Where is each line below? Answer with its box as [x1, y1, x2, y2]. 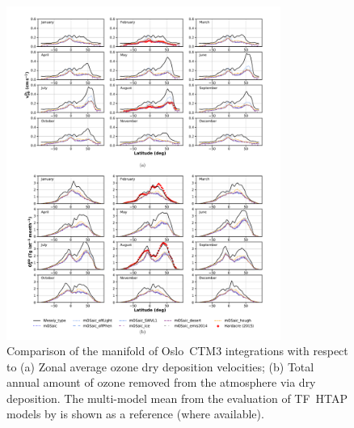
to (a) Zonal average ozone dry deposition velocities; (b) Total [6, 358, 314, 375]
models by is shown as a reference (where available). [6, 405, 264, 422]
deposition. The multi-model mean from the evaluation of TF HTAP [6, 389, 348, 406]
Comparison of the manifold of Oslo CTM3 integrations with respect [6, 342, 348, 359]
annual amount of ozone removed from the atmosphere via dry [6, 374, 316, 391]
